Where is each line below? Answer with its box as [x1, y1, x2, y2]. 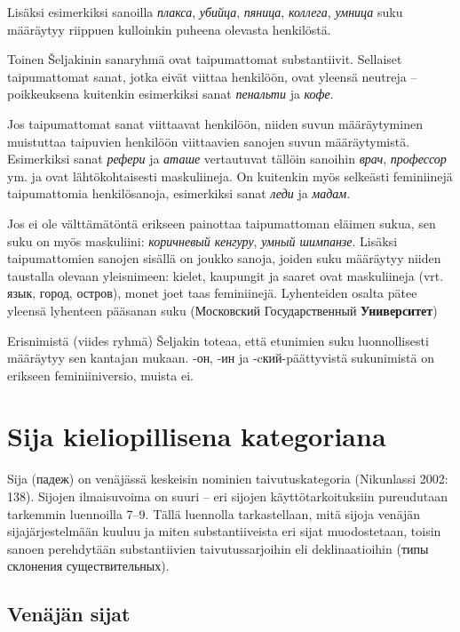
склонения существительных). [7, 556, 170, 575]
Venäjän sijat [7, 600, 131, 628]
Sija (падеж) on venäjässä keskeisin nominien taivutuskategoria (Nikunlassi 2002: [7, 469, 448, 488]
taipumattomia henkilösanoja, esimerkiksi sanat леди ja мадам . [7, 184, 351, 203]
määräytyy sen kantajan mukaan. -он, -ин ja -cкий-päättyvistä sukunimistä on [7, 348, 434, 367]
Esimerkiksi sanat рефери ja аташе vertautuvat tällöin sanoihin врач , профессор [7, 149, 447, 168]
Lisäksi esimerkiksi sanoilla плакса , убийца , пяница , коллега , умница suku [7, 3, 403, 20]
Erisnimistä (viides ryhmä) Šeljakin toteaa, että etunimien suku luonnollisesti [7, 331, 429, 349]
